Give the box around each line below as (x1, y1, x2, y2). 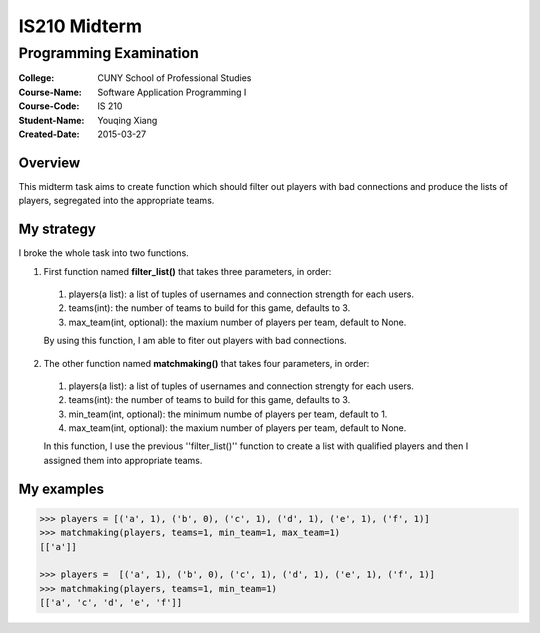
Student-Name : (18, 114, 85, 126)
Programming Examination (18, 44, 200, 62)
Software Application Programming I (97, 86, 247, 98)
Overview (18, 154, 81, 171)
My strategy (18, 221, 97, 238)
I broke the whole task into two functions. (18, 247, 189, 259)
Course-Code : (18, 100, 80, 112)
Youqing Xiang (97, 114, 158, 126)
